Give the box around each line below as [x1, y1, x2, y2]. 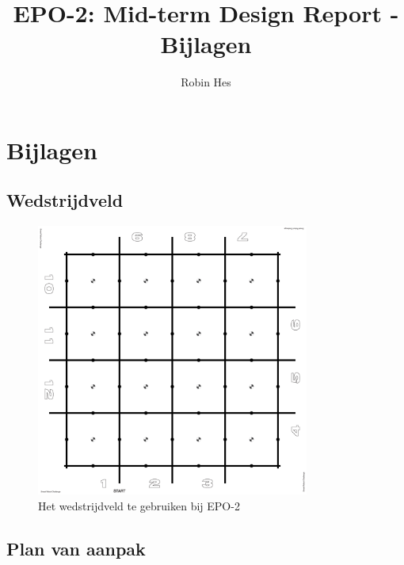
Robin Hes [181, 74, 231, 90]
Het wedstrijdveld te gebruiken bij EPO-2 [38, 498, 240, 514]
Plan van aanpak [6, 536, 146, 561]
